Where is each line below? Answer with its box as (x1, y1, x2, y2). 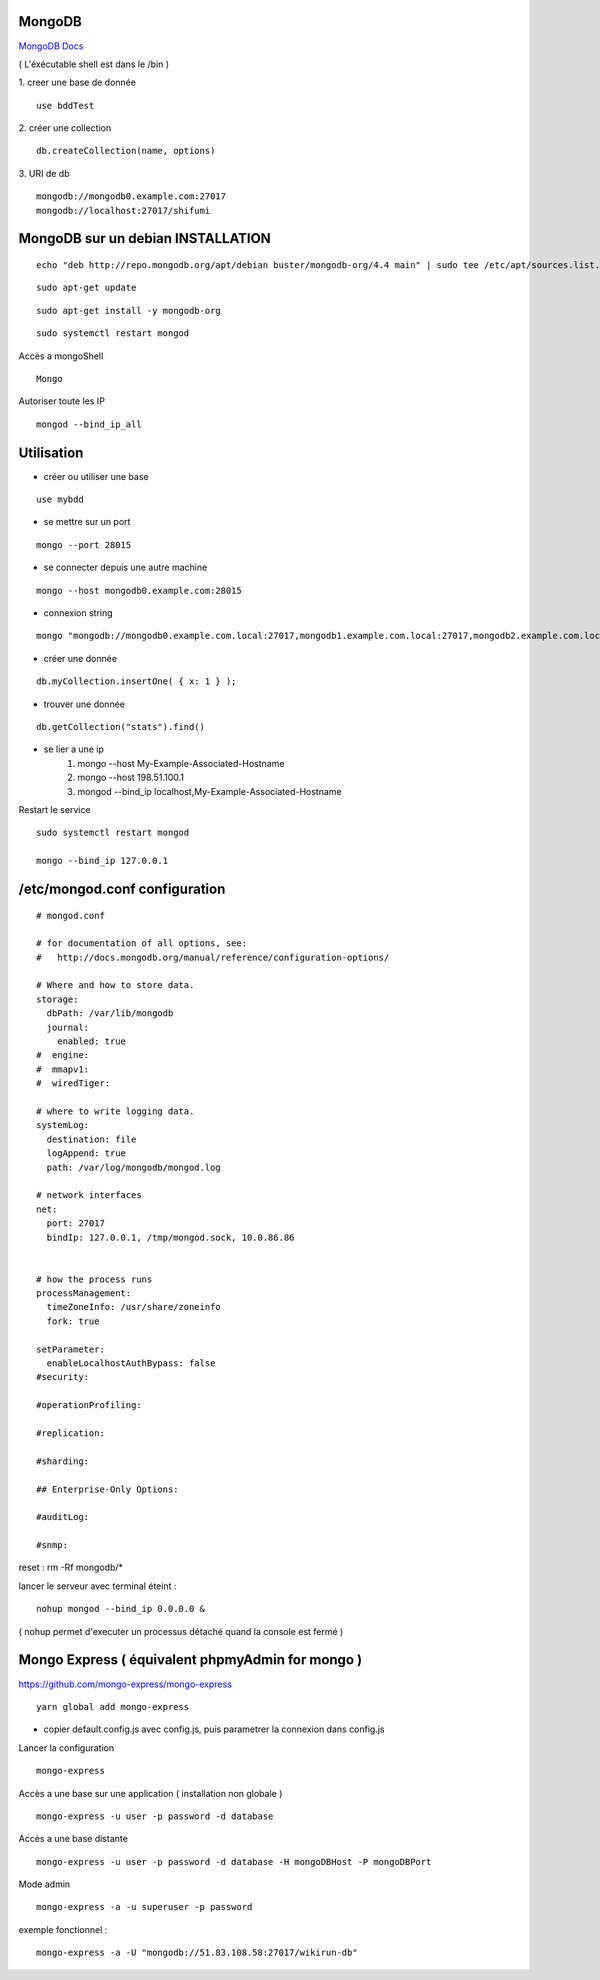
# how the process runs (36, 1273, 153, 1285)
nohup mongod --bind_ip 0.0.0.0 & (36, 1603, 205, 1615)
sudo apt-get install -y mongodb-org (36, 305, 222, 316)
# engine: (36, 1050, 90, 1061)
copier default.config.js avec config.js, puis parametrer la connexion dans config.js (43, 1723, 385, 1735)
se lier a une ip (43, 743, 105, 755)
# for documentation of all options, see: (36, 938, 248, 949)
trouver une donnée (43, 698, 125, 710)
